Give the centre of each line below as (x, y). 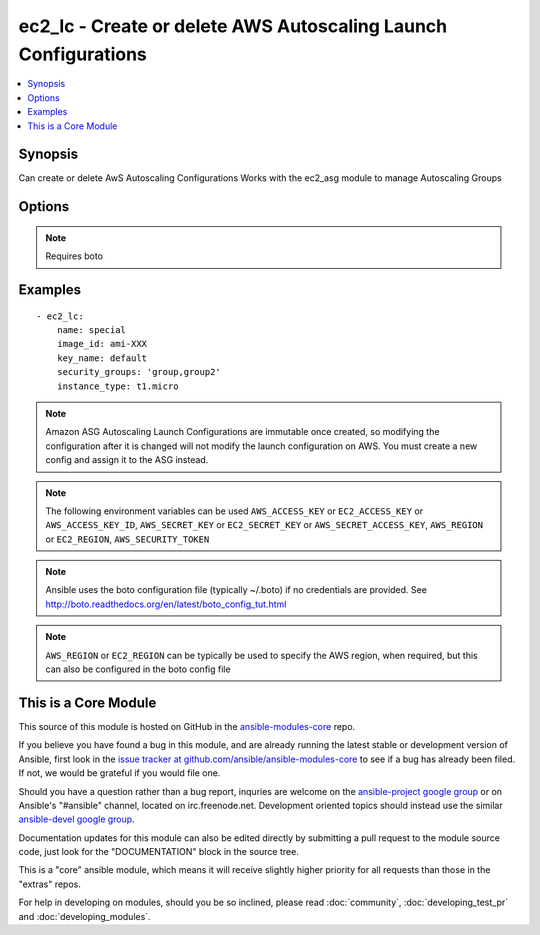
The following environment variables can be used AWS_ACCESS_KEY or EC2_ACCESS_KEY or (234, 511)
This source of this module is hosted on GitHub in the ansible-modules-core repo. (187, 726)
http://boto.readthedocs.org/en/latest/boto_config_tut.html (166, 604)
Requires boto (74, 256)
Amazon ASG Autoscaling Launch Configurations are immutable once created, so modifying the (242, 432)
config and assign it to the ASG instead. (127, 460)
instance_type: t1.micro (117, 386)
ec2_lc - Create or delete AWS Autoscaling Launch (233, 26)
